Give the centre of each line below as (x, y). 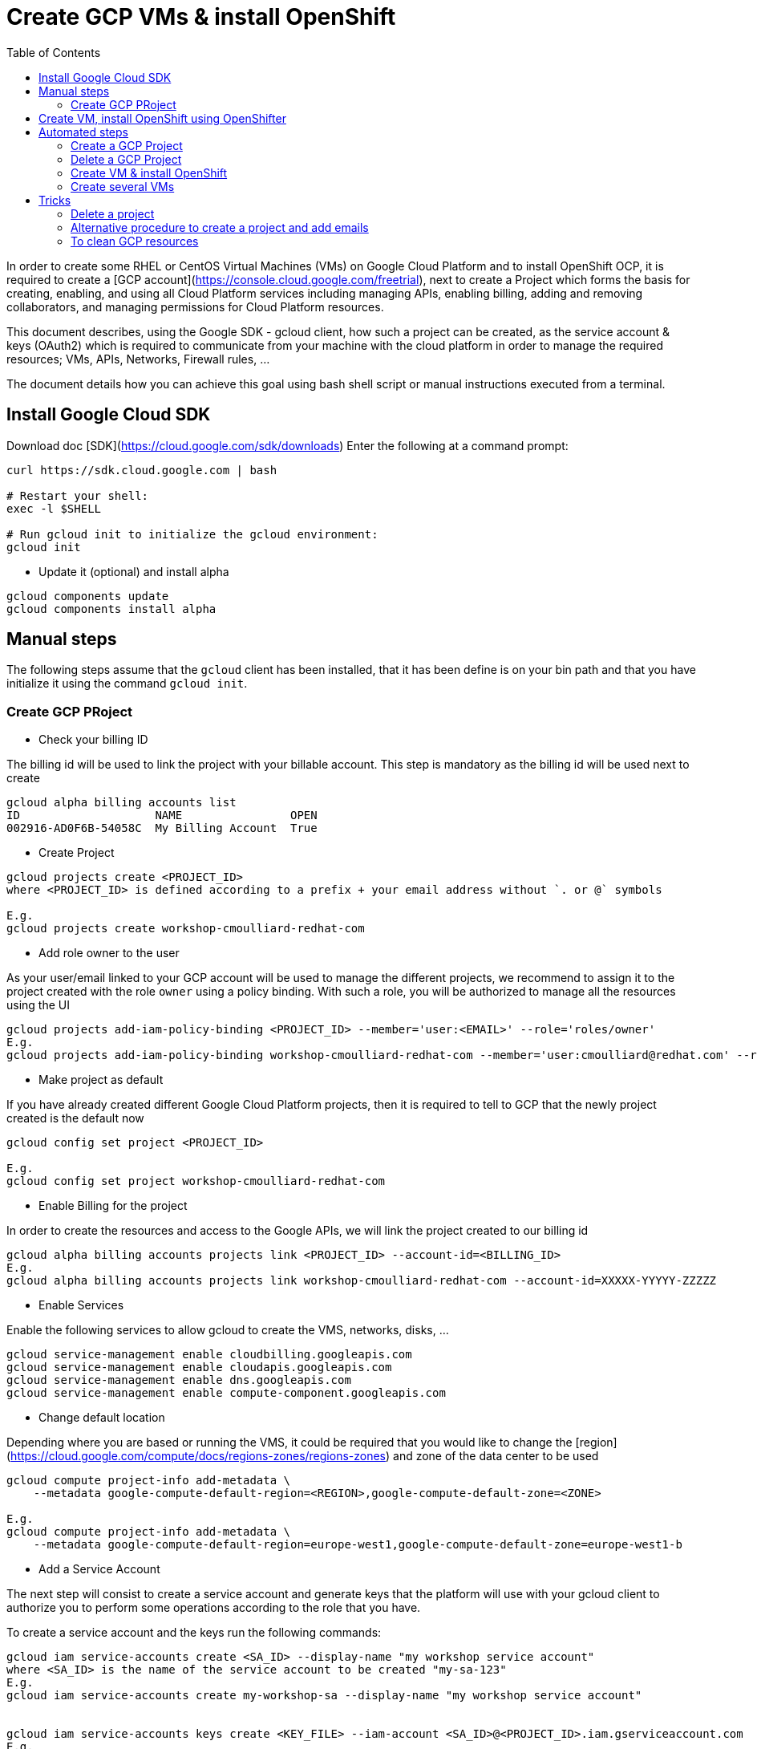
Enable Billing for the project (113, 1206)
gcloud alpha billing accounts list (121, 803)
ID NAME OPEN (162, 816)
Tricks (55, 200)
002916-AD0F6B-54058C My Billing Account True (162, 828)
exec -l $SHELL (54, 508)
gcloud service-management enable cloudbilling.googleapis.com (209, 1355)
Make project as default (101, 1080)
